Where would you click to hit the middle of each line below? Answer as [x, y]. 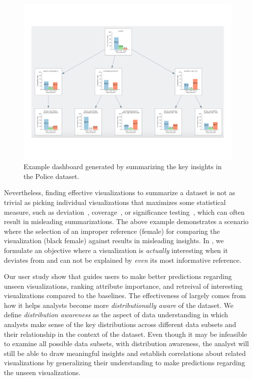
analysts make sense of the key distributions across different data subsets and [120, 324]
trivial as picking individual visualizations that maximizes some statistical [115, 202]
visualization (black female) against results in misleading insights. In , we [114, 240]
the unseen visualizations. [42, 372]
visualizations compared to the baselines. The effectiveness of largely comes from [125, 295]
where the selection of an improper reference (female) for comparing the [112, 231]
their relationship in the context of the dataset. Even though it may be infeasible [126, 334]
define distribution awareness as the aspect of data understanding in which [116, 315]
